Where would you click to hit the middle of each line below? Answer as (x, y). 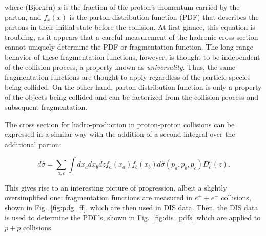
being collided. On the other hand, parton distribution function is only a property (133, 87)
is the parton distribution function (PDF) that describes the (164, 17)
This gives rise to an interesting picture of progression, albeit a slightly (116, 187)
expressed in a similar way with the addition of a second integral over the (120, 134)
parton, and (23, 17)
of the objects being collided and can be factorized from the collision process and (132, 97)
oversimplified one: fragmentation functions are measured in (98, 197)
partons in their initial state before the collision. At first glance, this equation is (130, 27)
